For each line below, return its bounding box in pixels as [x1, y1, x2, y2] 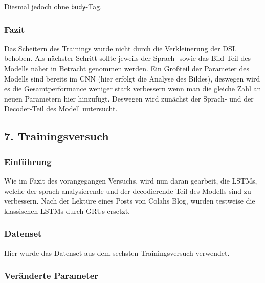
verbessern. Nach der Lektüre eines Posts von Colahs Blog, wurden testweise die [4, 195, 255, 206]
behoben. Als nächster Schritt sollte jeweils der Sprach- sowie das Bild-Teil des [4, 53, 251, 64]
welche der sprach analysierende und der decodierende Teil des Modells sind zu [4, 185, 251, 196]
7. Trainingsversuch [4, 128, 109, 144]
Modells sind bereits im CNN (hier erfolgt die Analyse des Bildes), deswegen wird [4, 73, 260, 84]
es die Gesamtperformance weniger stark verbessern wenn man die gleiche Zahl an [4, 83, 261, 94]
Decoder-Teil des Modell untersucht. [4, 103, 118, 114]
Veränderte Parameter [4, 269, 99, 282]
